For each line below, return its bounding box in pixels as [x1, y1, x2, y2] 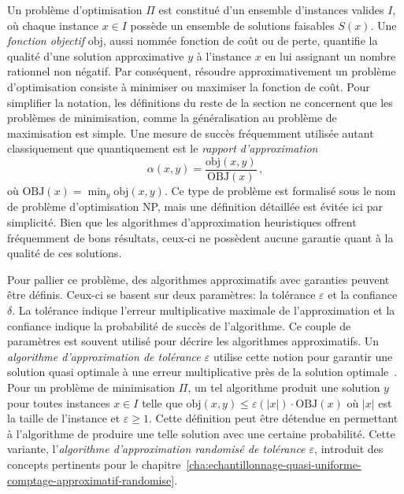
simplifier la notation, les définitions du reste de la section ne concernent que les [7, 94, 393, 110]
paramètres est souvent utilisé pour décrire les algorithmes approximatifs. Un [7, 333, 380, 349]
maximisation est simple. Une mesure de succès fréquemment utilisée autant [7, 124, 374, 141]
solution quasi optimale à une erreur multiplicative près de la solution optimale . [7, 363, 398, 380]
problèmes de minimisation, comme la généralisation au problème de [7, 109, 337, 126]
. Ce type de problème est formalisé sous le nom [164, 182, 396, 198]
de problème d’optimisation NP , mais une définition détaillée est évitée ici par [7, 198, 383, 215]
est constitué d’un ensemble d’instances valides [158, 2, 384, 17]
